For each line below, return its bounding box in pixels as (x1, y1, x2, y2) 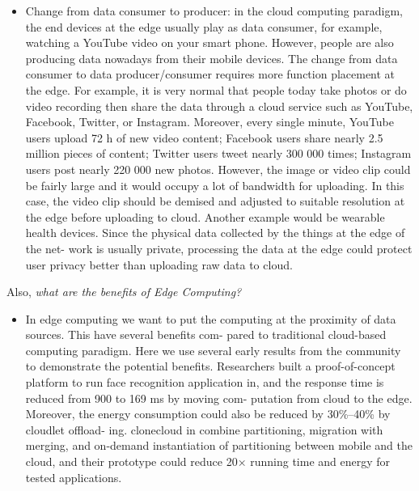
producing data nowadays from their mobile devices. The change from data (25, 49, 398, 66)
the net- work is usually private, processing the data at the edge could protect (25, 239, 413, 256)
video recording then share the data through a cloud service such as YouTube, (25, 97, 413, 114)
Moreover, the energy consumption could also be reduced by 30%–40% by (25, 405, 391, 422)
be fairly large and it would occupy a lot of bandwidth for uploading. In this (25, 176, 404, 193)
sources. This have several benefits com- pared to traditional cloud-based (25, 326, 387, 343)
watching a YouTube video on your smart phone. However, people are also (25, 34, 394, 51)
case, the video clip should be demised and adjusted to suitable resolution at (25, 193, 405, 210)
